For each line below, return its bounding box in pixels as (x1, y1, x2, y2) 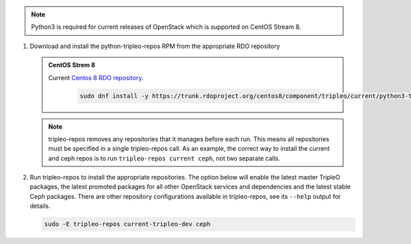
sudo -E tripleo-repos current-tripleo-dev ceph (44, 220, 211, 228)
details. (29, 202, 51, 210)
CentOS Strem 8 (48, 61, 96, 69)
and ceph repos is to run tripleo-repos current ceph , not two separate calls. (48, 154, 280, 162)
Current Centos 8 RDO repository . (48, 73, 144, 82)
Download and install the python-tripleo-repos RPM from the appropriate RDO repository (29, 42, 280, 50)
